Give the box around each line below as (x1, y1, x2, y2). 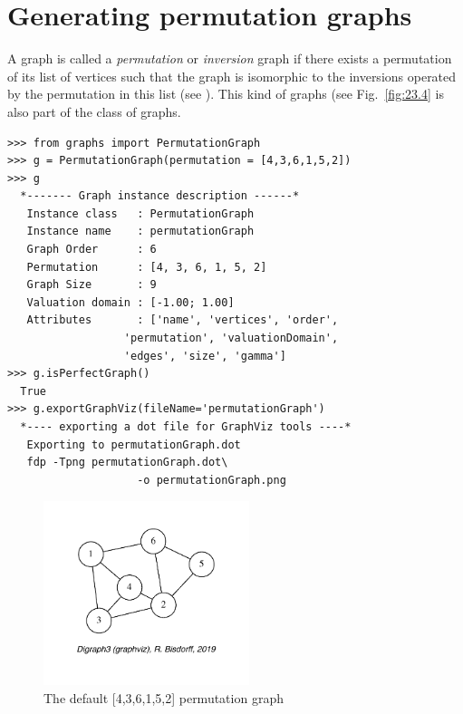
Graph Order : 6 (26, 243, 157, 256)
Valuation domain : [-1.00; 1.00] (26, 295, 235, 309)
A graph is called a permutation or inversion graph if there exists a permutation (7, 49, 452, 68)
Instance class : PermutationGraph (26, 207, 255, 220)
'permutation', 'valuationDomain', (123, 332, 339, 345)
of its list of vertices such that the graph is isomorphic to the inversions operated (7, 66, 457, 85)
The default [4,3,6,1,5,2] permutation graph (43, 688, 284, 707)
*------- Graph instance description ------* (20, 189, 300, 203)
